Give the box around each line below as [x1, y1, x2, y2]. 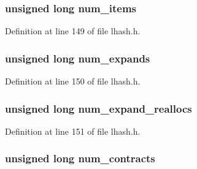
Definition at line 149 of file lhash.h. [5, 24, 141, 37]
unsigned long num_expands [5, 50, 150, 66]
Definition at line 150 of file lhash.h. [5, 75, 141, 88]
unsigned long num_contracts [5, 151, 155, 166]
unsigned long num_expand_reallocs [5, 100, 192, 116]
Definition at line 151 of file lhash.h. [5, 124, 141, 137]
